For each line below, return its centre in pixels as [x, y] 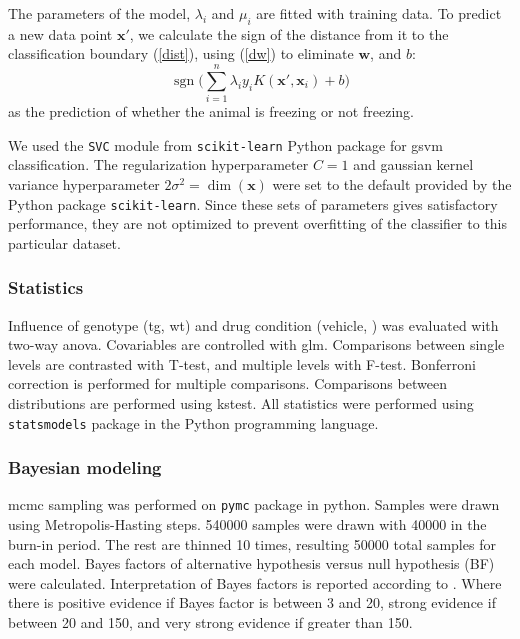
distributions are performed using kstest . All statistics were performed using [241, 402]
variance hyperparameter [84, 183]
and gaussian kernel [413, 164]
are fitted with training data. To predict [379, 13]
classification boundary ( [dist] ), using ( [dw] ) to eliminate [181, 53]
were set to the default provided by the [392, 183]
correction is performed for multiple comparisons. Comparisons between [227, 383]
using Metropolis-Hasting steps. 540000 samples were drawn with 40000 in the [247, 524]
